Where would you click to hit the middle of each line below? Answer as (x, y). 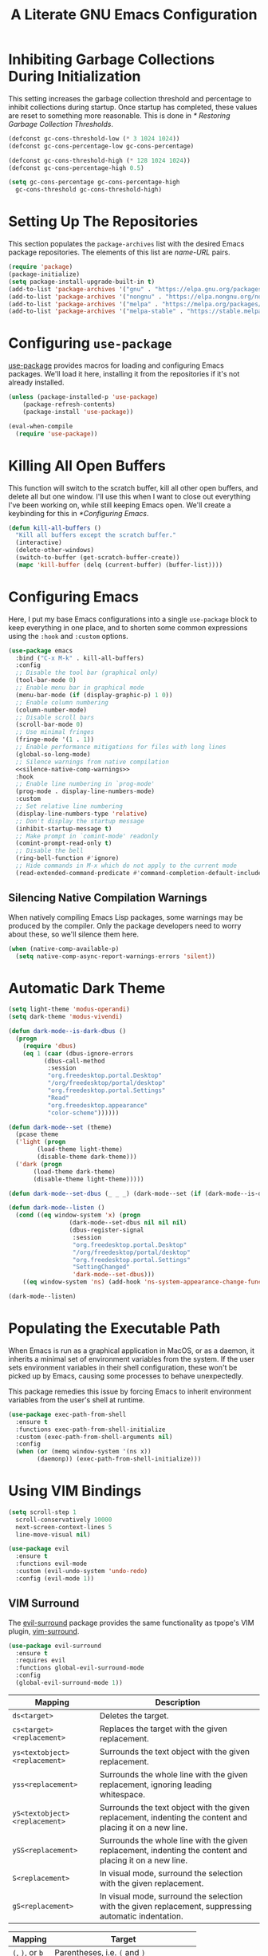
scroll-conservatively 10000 (64, 1520)
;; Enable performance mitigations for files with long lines (121, 747)
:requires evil (41, 1661)
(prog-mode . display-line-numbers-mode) (85, 791)
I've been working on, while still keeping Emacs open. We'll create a (120, 505)
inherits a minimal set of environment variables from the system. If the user (132, 1359)
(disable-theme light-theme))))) (89, 1179)
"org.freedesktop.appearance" (98, 1105)
